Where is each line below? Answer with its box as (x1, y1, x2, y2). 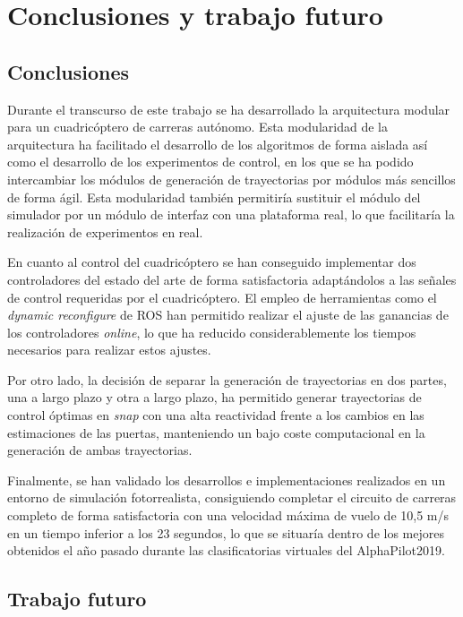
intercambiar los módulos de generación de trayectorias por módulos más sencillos (7, 169, 456, 188)
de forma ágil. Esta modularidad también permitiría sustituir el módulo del (7, 187, 421, 206)
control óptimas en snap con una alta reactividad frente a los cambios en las (7, 406, 424, 424)
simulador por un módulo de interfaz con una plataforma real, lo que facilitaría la (7, 205, 455, 224)
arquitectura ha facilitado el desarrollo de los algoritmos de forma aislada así (7, 134, 428, 153)
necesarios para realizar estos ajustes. (7, 340, 211, 359)
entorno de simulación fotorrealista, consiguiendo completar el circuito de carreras (7, 488, 457, 507)
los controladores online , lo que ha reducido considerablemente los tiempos (7, 322, 416, 341)
